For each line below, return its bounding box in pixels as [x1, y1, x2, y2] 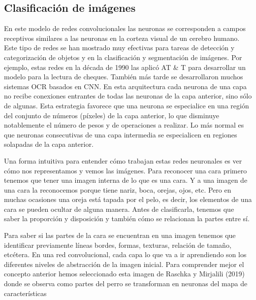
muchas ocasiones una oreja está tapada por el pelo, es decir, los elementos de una [4, 194, 252, 204]
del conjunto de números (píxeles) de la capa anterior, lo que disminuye [4, 110, 220, 120]
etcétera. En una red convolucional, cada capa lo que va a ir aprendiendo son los [4, 249, 247, 260]
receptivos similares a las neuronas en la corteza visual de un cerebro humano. [4, 33, 240, 43]
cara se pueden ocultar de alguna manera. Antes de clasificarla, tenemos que [4, 203, 234, 214]
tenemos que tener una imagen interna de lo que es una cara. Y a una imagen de [4, 175, 248, 185]
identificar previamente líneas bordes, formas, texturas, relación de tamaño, [4, 239, 231, 250]
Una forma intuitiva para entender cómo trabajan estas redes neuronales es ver [4, 155, 242, 166]
